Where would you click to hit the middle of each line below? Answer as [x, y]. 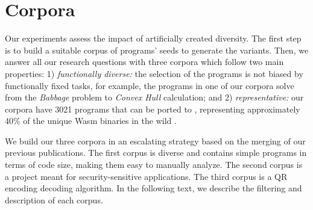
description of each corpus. [54, 199]
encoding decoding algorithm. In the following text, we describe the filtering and [153, 188]
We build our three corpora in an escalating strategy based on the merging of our [155, 141]
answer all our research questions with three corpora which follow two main [144, 62]
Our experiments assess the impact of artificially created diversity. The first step [153, 38]
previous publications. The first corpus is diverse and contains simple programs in [156, 153]
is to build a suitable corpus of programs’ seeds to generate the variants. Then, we [157, 50]
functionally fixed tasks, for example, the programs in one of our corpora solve [150, 85]
